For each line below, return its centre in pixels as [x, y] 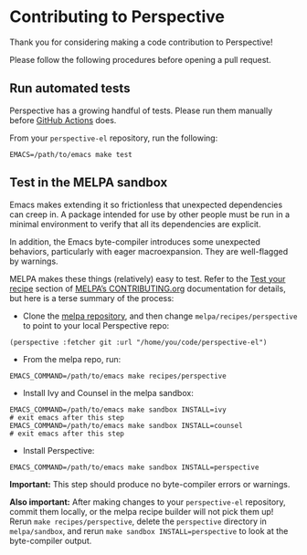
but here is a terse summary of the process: [92, 298]
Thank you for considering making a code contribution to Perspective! [141, 42]
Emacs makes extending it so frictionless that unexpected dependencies [146, 204]
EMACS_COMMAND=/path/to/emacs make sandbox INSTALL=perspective [134, 467]
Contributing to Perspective [117, 17]
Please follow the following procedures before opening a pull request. [140, 59]
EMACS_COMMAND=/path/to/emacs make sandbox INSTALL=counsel [127, 425]
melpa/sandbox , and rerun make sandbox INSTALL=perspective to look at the [149, 530]
